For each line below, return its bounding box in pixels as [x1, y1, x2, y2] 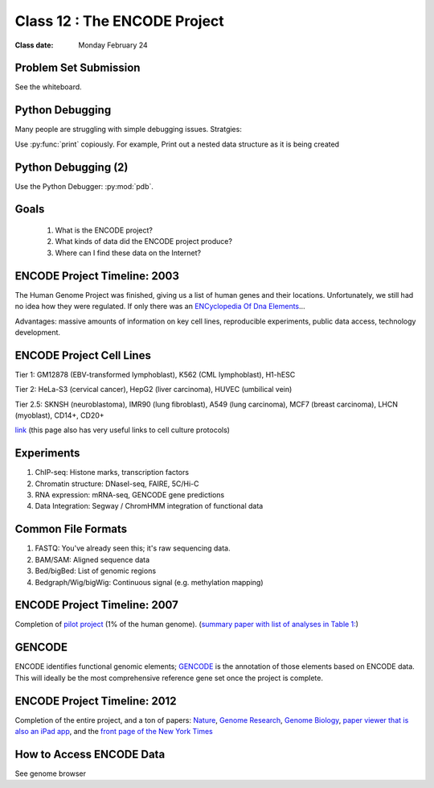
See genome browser [14, 769, 87, 778]
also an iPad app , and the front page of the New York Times [14, 727, 213, 736]
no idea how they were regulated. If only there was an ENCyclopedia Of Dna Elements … [14, 302, 305, 311]
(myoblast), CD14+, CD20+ [14, 411, 104, 420]
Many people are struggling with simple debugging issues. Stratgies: [14, 125, 243, 134]
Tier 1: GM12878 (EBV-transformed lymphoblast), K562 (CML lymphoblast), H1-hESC [14, 369, 296, 379]
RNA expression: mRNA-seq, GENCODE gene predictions [35, 490, 225, 500]
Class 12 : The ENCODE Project [14, 12, 224, 30]
